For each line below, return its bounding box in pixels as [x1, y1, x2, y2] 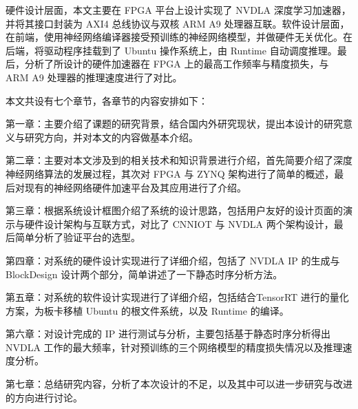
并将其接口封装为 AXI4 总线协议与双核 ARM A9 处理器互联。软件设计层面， [6, 16, 350, 30]
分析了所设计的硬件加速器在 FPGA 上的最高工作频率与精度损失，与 [24, 56, 329, 71]
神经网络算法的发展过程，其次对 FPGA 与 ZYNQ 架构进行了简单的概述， [6, 166, 335, 180]
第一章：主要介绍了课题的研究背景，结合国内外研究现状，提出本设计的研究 [6, 116, 343, 131]
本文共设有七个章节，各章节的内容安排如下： [6, 93, 208, 107]
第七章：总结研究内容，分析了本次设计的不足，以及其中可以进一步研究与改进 [6, 377, 352, 391]
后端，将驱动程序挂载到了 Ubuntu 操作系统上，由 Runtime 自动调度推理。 [6, 43, 337, 57]
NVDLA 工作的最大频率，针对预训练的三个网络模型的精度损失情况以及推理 [6, 339, 343, 354]
